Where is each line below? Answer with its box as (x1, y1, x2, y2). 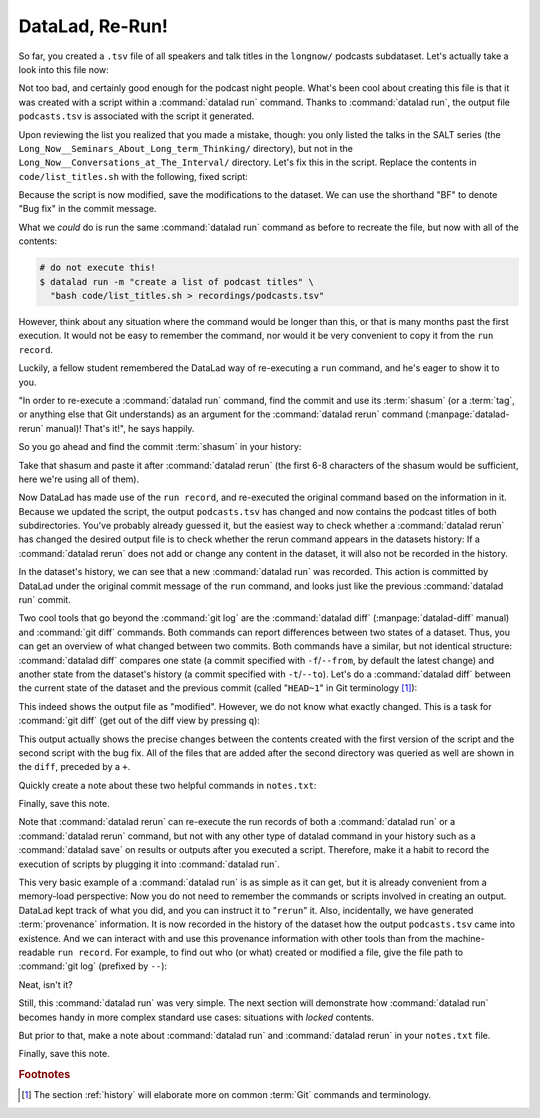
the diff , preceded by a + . (18, 761, 131, 773)
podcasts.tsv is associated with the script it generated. (18, 110, 255, 122)
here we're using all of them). (18, 473, 140, 485)
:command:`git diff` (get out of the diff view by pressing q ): (18, 715, 260, 727)
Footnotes (18, 1068, 71, 1082)
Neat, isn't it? (18, 978, 74, 990)
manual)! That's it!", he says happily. (45, 422, 195, 434)
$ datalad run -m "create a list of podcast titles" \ (39, 276, 314, 287)
